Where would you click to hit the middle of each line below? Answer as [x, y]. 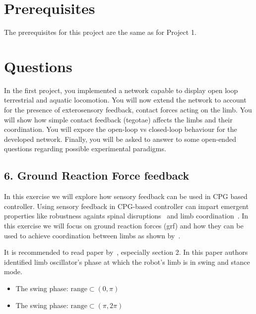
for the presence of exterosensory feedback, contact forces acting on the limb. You [128, 110]
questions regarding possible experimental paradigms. [85, 149]
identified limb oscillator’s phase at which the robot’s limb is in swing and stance [127, 262]
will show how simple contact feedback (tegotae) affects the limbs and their [118, 119]
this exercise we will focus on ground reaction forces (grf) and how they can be [124, 225]
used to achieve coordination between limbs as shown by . [92, 235]
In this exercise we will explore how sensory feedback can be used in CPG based [126, 196]
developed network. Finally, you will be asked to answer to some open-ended [120, 139]
